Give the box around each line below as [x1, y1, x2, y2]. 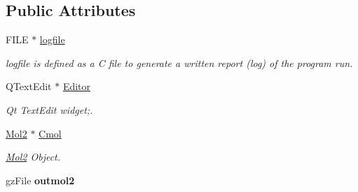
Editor [62, 79, 91, 94]
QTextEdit [6, 79, 52, 94]
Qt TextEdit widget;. [6, 102, 93, 117]
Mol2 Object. [6, 149, 61, 164]
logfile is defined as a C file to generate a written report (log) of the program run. [6, 55, 353, 70]
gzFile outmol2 [6, 172, 75, 187]
